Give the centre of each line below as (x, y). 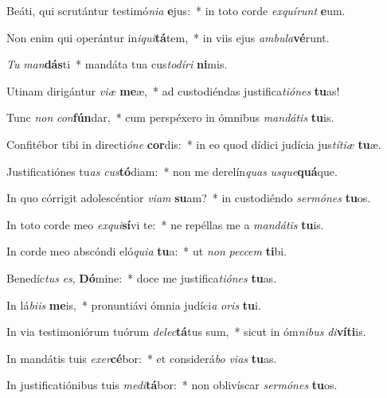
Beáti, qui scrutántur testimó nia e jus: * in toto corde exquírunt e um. (176, 10)
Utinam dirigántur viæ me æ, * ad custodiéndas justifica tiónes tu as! (173, 90)
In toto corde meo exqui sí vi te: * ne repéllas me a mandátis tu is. (165, 224)
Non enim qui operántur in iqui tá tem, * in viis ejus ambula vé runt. (168, 37)
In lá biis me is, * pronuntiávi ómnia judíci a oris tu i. (134, 304)
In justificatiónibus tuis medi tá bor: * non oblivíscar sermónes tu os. (172, 385)
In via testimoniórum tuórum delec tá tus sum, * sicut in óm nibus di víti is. (186, 332)
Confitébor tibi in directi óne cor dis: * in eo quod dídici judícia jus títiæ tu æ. (194, 144)
